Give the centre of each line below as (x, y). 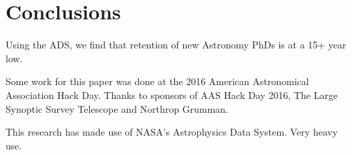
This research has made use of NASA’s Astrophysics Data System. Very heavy (172, 132)
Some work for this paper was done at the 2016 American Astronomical (157, 81)
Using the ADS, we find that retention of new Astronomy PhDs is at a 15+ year (176, 45)
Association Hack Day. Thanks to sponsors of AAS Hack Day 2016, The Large (172, 94)
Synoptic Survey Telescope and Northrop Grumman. (117, 108)
